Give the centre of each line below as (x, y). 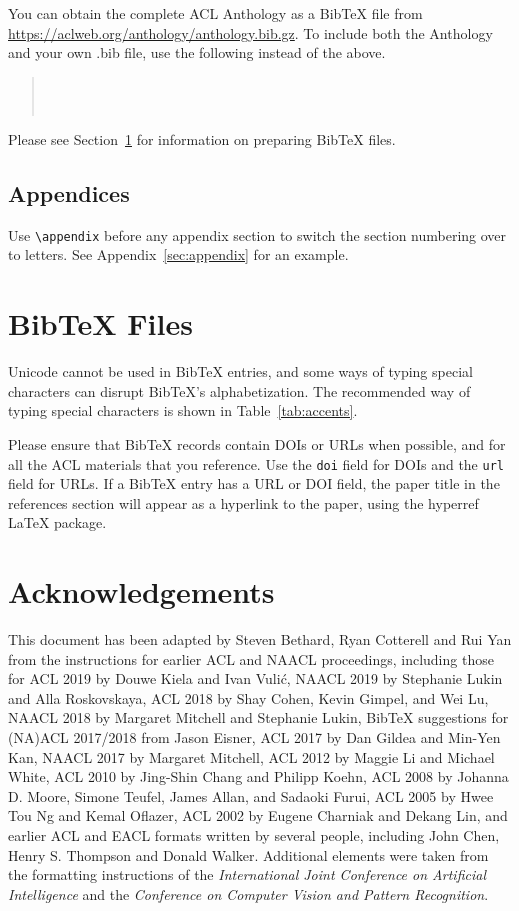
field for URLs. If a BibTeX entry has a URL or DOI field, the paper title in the (254, 483)
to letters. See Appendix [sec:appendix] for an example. (178, 254)
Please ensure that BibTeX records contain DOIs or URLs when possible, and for (257, 443)
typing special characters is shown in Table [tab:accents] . (183, 410)
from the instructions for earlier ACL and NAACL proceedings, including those (251, 658)
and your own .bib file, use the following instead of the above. (197, 52)
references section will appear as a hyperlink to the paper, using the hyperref (243, 502)
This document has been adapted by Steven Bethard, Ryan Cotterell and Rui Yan (260, 639)
